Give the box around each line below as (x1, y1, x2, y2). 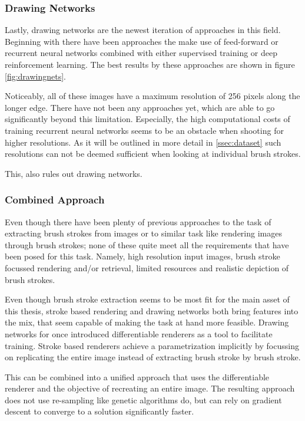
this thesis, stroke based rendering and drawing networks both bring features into (5, 304, 299, 317)
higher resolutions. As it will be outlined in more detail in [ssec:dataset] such (5, 136, 281, 148)
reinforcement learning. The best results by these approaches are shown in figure (5, 58, 295, 70)
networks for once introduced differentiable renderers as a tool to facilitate (5, 327, 273, 340)
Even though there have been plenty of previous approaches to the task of (5, 215, 271, 228)
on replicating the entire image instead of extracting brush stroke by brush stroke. (5, 351, 301, 363)
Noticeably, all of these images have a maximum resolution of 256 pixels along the (5, 90, 300, 102)
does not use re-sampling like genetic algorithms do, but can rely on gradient (5, 393, 282, 406)
